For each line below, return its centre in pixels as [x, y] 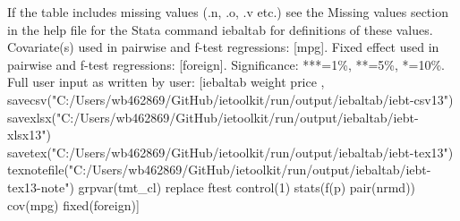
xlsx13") [29, 135]
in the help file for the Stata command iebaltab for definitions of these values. [220, 29]
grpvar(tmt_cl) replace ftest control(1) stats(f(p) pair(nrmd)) [247, 187]
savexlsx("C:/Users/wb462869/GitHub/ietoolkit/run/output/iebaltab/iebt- [213, 117]
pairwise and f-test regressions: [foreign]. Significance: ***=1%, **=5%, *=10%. [226, 64]
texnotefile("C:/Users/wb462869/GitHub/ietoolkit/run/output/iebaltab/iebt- [219, 170]
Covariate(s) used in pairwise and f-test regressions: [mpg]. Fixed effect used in [223, 47]
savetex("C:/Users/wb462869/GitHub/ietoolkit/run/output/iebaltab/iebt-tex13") [230, 152]
